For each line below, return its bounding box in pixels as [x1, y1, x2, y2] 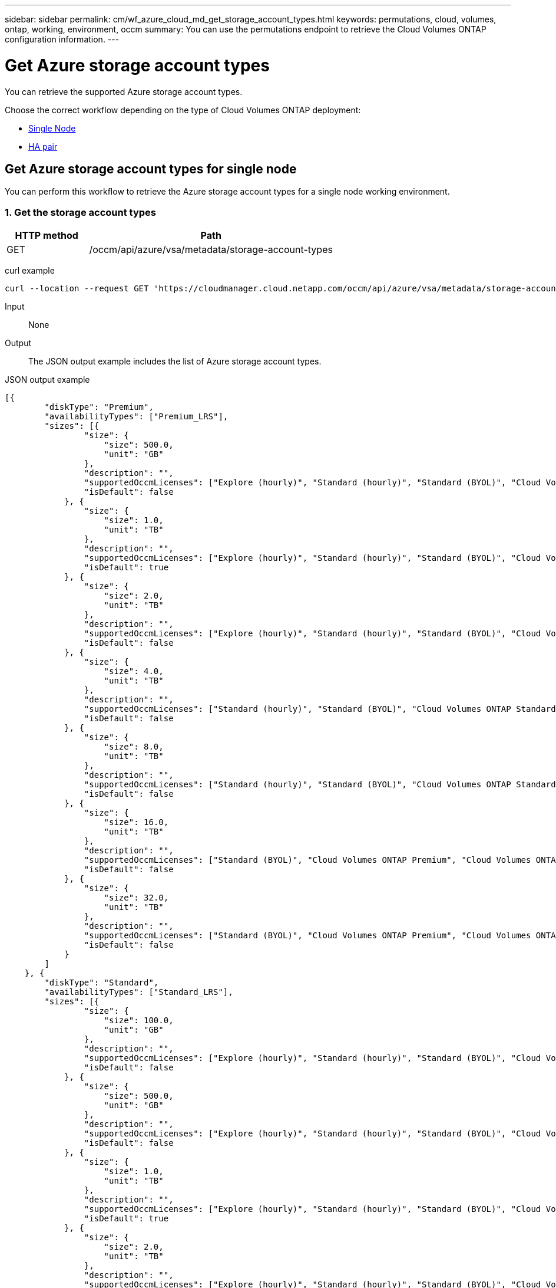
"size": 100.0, [104, 1016, 174, 1026]
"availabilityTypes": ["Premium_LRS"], [44, 412, 229, 422]
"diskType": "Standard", [44, 978, 159, 988]
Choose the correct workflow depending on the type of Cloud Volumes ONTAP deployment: [5, 104, 361, 115]
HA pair [28, 141, 58, 152]
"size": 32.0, [104, 893, 169, 903]
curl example [5, 265, 55, 276]
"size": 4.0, [104, 666, 164, 676]
